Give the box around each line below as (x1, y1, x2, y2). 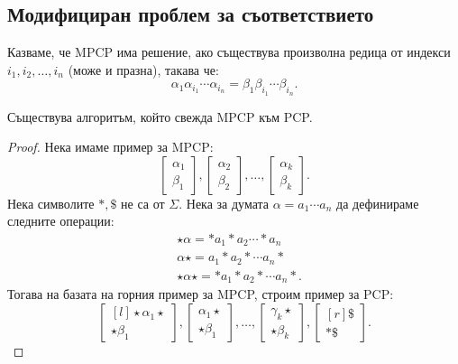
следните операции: (7, 211, 114, 230)
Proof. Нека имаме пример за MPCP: (7, 137, 214, 156)
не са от (121, 193, 165, 212)
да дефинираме (336, 193, 419, 212)
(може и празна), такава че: (68, 60, 219, 79)
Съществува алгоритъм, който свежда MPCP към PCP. (7, 107, 313, 126)
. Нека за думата (179, 193, 270, 212)
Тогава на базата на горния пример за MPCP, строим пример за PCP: (7, 285, 394, 303)
